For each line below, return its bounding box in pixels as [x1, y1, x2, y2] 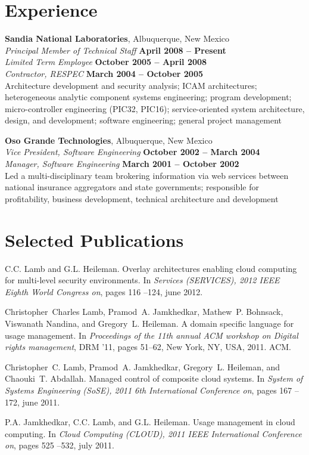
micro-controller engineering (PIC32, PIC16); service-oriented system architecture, [5, 102, 305, 114]
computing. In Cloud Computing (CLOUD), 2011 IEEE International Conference [5, 427, 302, 439]
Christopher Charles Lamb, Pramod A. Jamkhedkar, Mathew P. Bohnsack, [5, 305, 283, 318]
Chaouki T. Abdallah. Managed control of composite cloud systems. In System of [5, 372, 303, 385]
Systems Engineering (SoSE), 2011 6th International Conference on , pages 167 [5, 383, 292, 396]
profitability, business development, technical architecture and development [5, 192, 279, 205]
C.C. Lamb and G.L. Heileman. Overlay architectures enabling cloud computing [5, 262, 297, 274]
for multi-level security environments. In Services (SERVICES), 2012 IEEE [5, 274, 280, 286]
